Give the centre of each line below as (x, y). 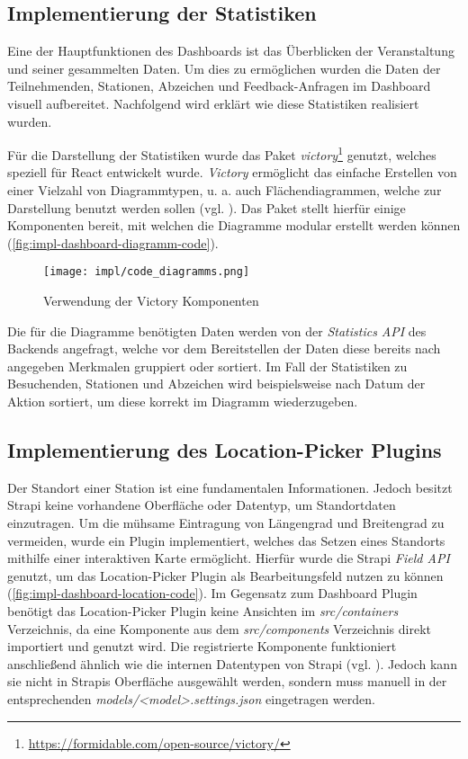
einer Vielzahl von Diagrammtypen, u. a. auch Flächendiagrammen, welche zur (225, 190)
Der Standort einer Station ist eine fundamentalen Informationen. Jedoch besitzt (230, 487)
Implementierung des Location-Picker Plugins (225, 450)
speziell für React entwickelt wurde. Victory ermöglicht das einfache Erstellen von (232, 172)
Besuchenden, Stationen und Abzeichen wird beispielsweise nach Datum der (216, 384)
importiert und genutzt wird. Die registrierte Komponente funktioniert (202, 646)
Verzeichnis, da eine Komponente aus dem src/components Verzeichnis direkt (219, 628)
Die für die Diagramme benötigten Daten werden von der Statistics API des (217, 330)
